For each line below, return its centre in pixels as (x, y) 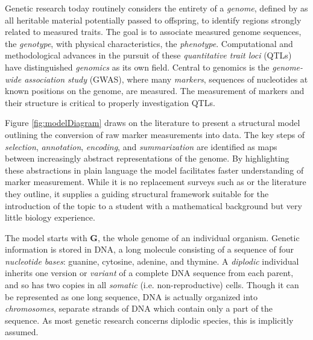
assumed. (22, 332)
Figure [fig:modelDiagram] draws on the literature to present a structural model (153, 123)
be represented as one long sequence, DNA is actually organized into (131, 296)
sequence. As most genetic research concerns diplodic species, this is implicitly (149, 320)
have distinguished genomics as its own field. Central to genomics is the (137, 67)
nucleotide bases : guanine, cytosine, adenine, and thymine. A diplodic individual (152, 261)
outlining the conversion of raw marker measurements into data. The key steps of (155, 134)
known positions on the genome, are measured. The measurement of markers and (155, 91)
